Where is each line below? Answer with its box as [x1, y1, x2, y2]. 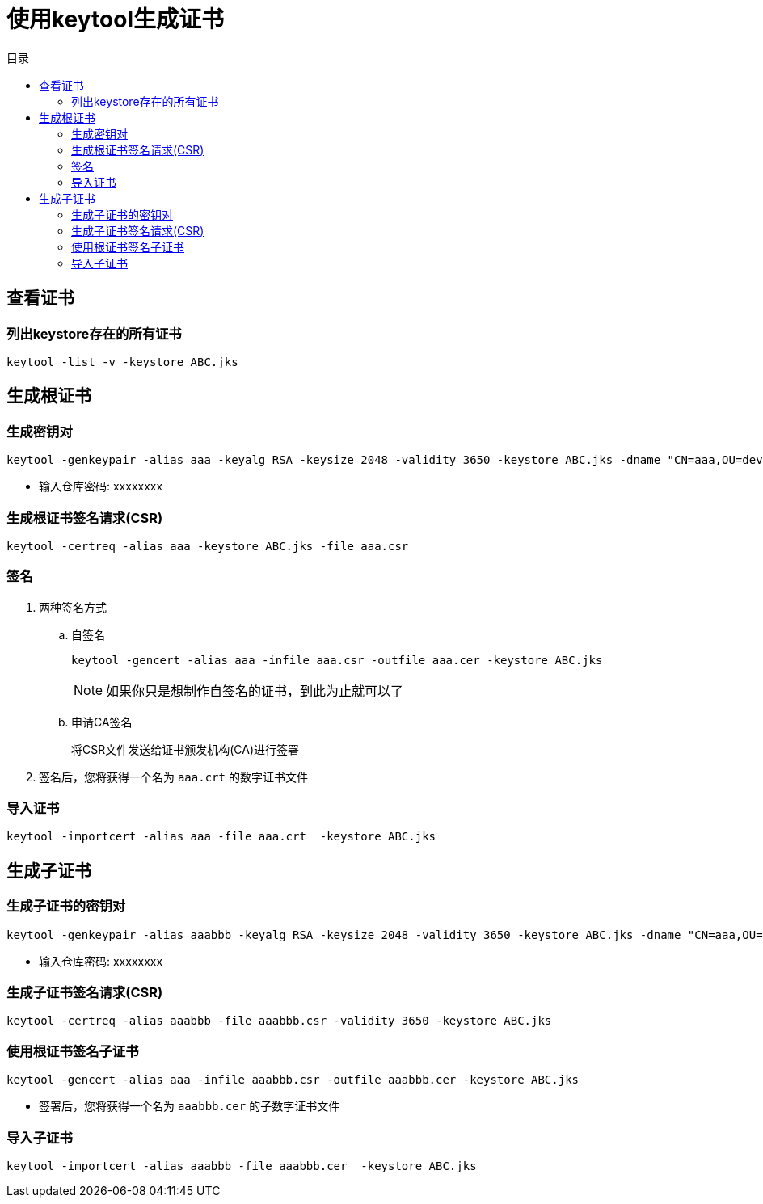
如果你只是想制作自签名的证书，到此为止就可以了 [106, 682, 404, 699]
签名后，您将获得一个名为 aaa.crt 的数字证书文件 [39, 769, 308, 784]
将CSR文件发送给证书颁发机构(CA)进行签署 [71, 742, 300, 756]
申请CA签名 [71, 714, 133, 729]
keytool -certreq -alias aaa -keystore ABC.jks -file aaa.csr [6, 539, 409, 553]
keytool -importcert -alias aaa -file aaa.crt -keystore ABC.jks [6, 830, 436, 844]
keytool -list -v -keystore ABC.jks [6, 355, 238, 368]
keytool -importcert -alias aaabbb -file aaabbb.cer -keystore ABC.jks [6, 1159, 477, 1172]
